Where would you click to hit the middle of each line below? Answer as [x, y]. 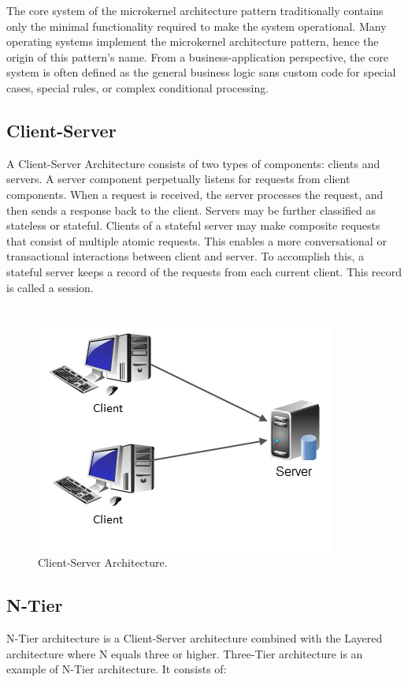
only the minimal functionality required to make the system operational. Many [197, 26]
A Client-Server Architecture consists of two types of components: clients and [193, 163]
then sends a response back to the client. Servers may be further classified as [191, 210]
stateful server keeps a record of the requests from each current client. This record [204, 271]
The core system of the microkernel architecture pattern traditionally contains [195, 10]
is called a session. [50, 287]
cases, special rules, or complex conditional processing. [138, 87]
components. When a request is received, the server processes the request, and [195, 194]
